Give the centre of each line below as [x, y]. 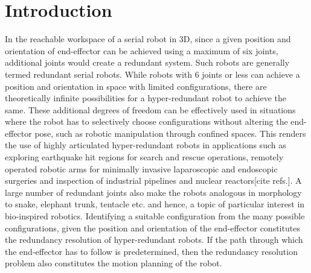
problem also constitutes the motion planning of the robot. [114, 263]
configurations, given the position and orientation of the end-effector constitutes [152, 227]
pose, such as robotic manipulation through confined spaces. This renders [170, 133]
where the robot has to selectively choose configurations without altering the [146, 121]
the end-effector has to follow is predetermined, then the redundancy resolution [151, 251]
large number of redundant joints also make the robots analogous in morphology [153, 192]
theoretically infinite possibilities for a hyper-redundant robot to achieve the [146, 98]
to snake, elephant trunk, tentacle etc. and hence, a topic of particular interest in [155, 204]
